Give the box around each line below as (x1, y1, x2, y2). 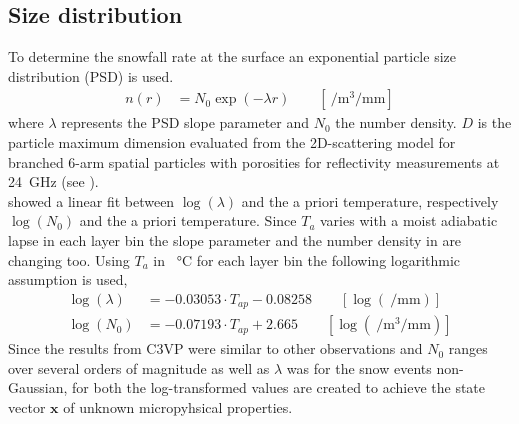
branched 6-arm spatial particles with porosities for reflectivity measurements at (8, 151, 500, 172)
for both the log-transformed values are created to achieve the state (72, 377, 486, 398)
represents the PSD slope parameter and (61, 112, 310, 133)
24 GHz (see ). (8, 171, 99, 192)
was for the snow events (286, 357, 432, 378)
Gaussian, (8, 377, 68, 398)
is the (477, 112, 512, 133)
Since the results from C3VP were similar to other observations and (8, 338, 423, 359)
